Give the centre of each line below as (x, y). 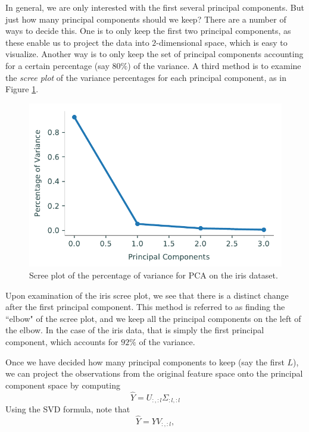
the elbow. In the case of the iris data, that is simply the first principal (135, 330)
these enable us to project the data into (77, 42)
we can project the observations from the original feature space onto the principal (154, 373)
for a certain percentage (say (57, 65)
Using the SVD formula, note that (68, 408)
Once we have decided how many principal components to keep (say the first (145, 361)
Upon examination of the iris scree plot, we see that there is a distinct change (147, 295)
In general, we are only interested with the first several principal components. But (155, 7)
